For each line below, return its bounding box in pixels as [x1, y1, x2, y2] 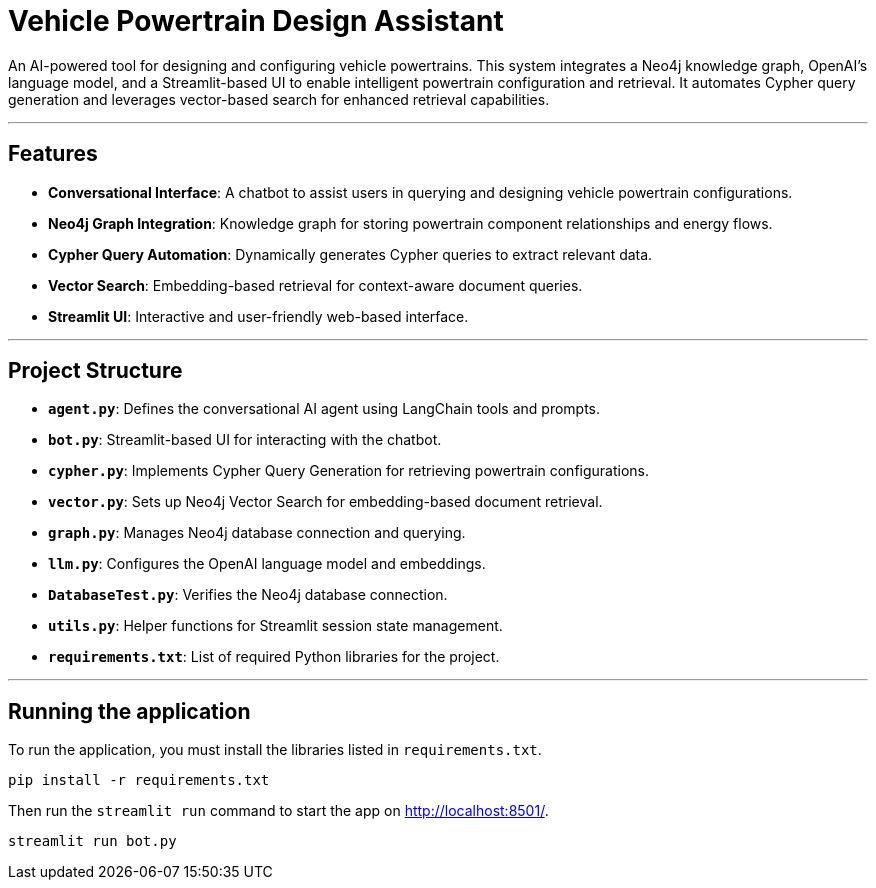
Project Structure [8, 358, 183, 384]
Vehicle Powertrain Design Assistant [8, 4, 504, 38]
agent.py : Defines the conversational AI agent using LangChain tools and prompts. [48, 400, 601, 418]
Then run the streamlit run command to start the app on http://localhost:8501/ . [8, 802, 549, 820]
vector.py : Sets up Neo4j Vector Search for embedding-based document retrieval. [48, 493, 603, 511]
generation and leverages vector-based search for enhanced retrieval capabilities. [8, 90, 550, 108]
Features [8, 141, 98, 167]
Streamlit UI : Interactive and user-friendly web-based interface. [48, 307, 469, 325]
